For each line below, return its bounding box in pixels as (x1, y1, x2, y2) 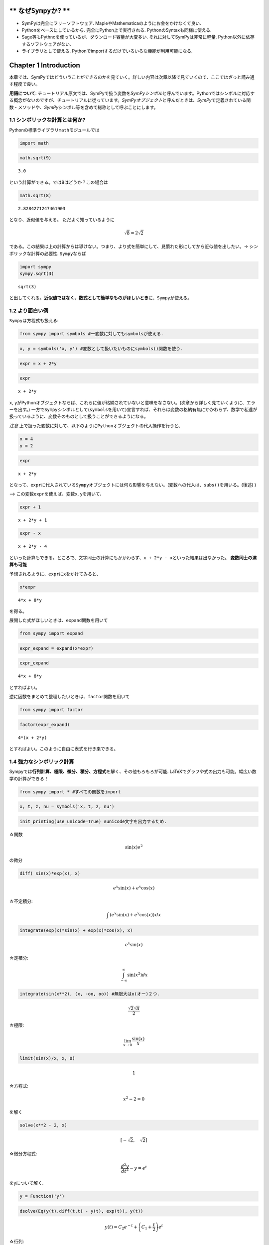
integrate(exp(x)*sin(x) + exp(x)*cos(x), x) (19, 927, 133, 933)
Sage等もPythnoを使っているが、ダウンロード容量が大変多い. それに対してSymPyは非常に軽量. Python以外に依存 (21, 34, 255, 40)
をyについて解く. (9, 1180, 44, 1186)
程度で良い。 (13, 81, 40, 87)
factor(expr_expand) (19, 722, 70, 727)
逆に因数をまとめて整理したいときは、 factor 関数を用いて (9, 694, 130, 700)
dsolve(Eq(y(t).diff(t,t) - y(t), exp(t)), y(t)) (19, 1208, 143, 1214)
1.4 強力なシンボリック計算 (9, 758, 74, 765)
